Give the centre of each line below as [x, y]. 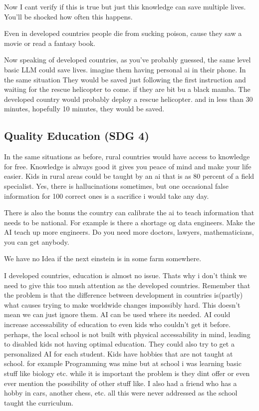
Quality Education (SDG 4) [77, 136]
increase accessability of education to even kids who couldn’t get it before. [117, 324]
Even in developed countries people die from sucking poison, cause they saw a [123, 33]
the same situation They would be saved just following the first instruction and [125, 79]
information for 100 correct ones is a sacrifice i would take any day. [107, 196]
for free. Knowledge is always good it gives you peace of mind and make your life [128, 166]
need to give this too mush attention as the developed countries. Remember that [127, 285]
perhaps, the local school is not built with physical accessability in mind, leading [127, 334]
